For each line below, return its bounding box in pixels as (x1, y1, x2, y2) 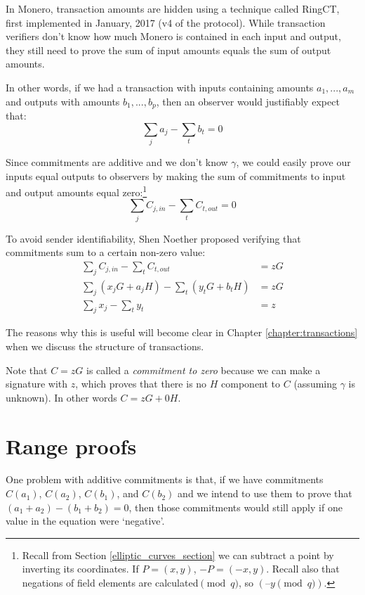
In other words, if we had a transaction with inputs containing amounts (6, 79, 314, 94)
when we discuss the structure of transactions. (6, 338, 204, 353)
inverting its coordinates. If (22, 561, 139, 576)
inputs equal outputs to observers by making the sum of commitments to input (6, 168, 346, 183)
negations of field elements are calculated (22, 575, 199, 590)
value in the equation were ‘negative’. (6, 513, 165, 528)
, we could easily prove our (236, 154, 351, 169)
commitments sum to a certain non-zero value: (6, 245, 206, 260)
